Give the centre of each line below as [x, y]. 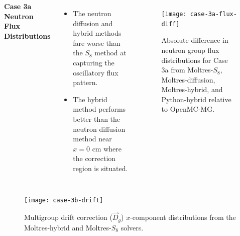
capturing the [94, 62]
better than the [97, 119]
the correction [94, 158]
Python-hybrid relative [196, 99]
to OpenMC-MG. [188, 109]
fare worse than [97, 43]
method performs [99, 109]
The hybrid [90, 99]
